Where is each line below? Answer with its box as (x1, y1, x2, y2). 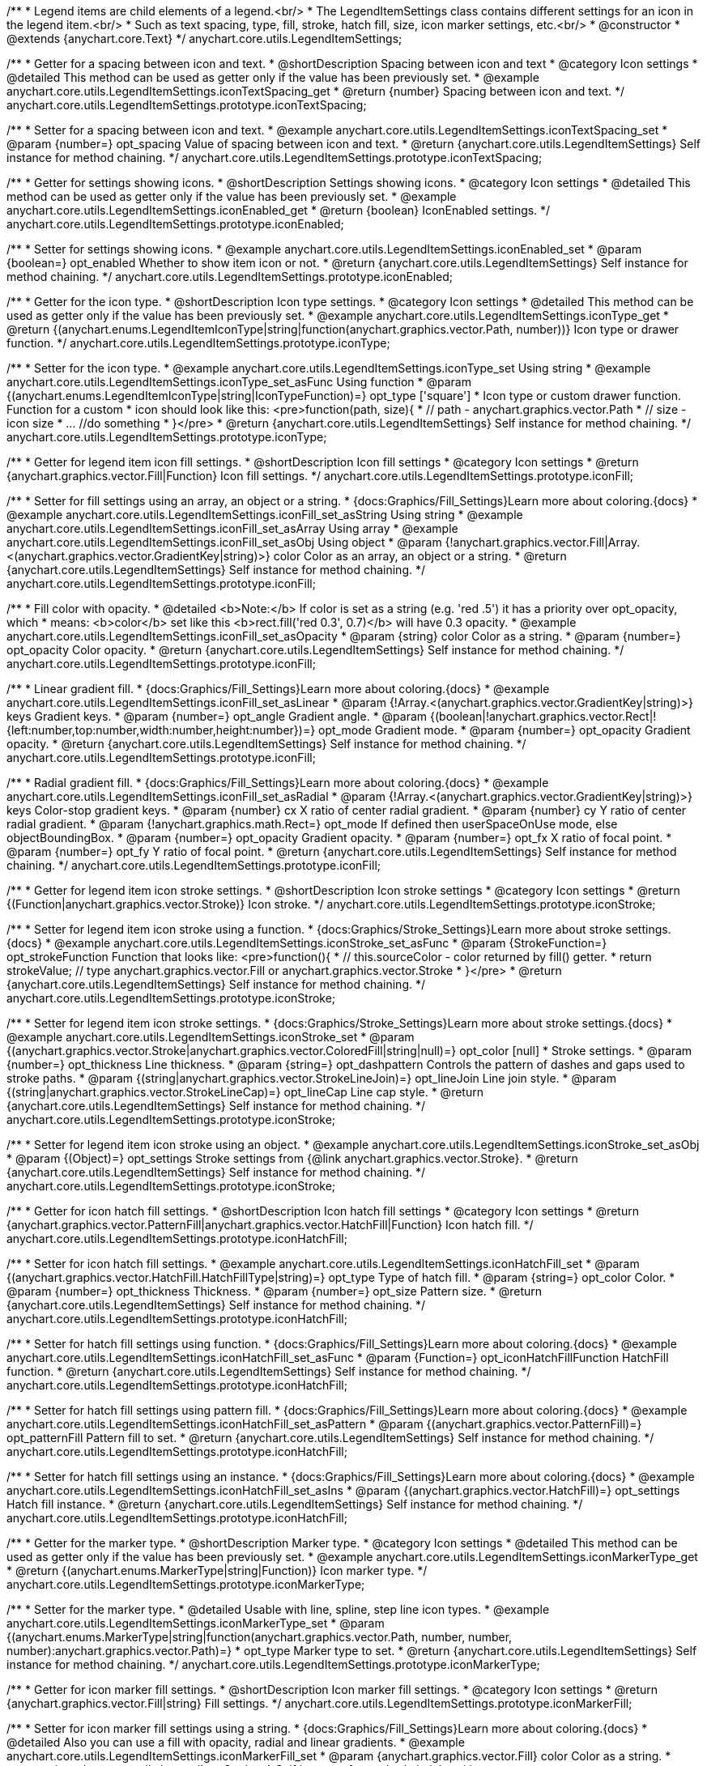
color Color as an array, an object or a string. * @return (273, 549, 567, 563)
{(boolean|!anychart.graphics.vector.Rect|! (430, 709, 657, 723)
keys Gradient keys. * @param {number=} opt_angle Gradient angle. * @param (6, 709, 428, 723)
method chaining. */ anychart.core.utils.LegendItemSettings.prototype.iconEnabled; (6, 270, 453, 283)
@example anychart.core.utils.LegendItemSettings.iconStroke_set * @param (6, 1030, 415, 1044)
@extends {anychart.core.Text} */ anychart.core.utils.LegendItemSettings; (6, 32, 402, 45)
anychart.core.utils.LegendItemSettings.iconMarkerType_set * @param (6, 1616, 385, 1630)
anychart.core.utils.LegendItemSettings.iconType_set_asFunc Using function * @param (6, 375, 471, 389)
